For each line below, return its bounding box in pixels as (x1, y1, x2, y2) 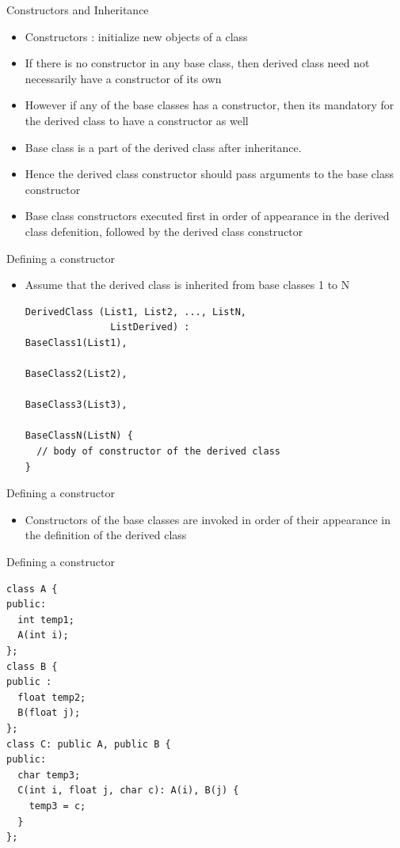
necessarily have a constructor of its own (25, 70, 222, 86)
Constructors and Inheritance (6, 2, 149, 17)
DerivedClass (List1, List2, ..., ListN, (25, 306, 246, 318)
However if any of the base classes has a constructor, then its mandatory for (25, 97, 394, 113)
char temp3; (17, 769, 81, 781)
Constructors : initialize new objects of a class (25, 28, 248, 44)
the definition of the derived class (25, 527, 187, 543)
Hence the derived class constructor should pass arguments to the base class (25, 165, 394, 182)
